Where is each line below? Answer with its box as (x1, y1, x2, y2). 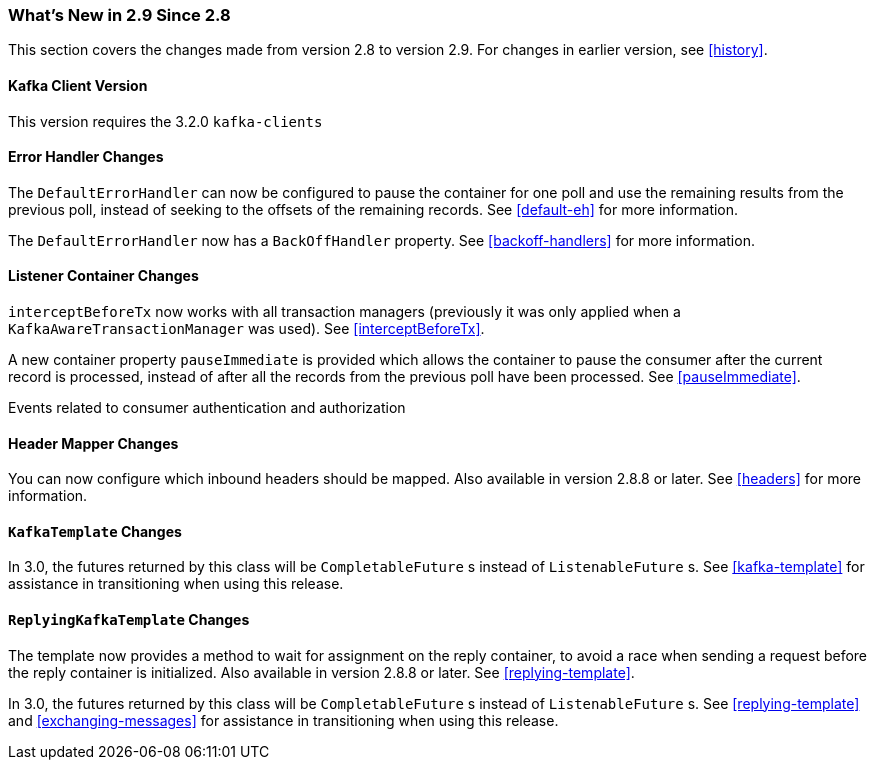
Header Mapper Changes (8, 434, 179, 452)
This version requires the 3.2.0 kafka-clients (8, 112, 323, 130)
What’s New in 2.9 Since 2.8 (8, 5, 231, 25)
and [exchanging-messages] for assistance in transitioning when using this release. (8, 711, 559, 729)
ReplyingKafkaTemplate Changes (8, 611, 250, 629)
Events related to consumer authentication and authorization (8, 399, 406, 417)
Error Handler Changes (8, 148, 164, 166)
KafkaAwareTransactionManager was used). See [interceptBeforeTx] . (8, 320, 485, 338)
